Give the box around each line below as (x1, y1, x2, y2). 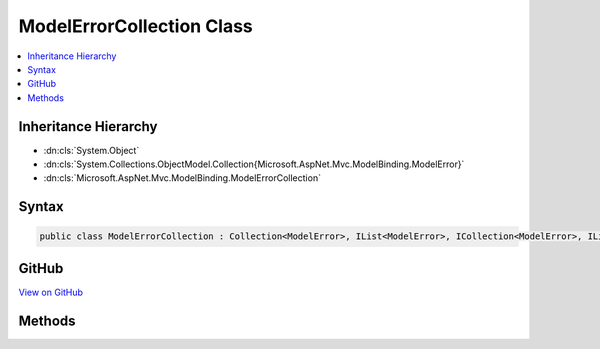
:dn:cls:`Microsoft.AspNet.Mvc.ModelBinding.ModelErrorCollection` (43, 172, 322, 184)
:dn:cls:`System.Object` (43, 144, 140, 156)
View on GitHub (18, 286, 84, 298)
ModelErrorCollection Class (18, 15, 254, 37)
